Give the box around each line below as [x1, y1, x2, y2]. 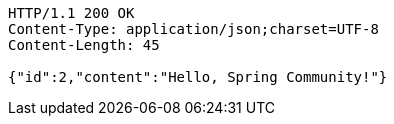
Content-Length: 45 [8, 37, 160, 53]
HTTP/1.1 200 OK [8, 5, 135, 21]
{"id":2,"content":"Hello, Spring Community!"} [8, 69, 388, 85]
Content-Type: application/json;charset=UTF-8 [8, 21, 379, 37]
